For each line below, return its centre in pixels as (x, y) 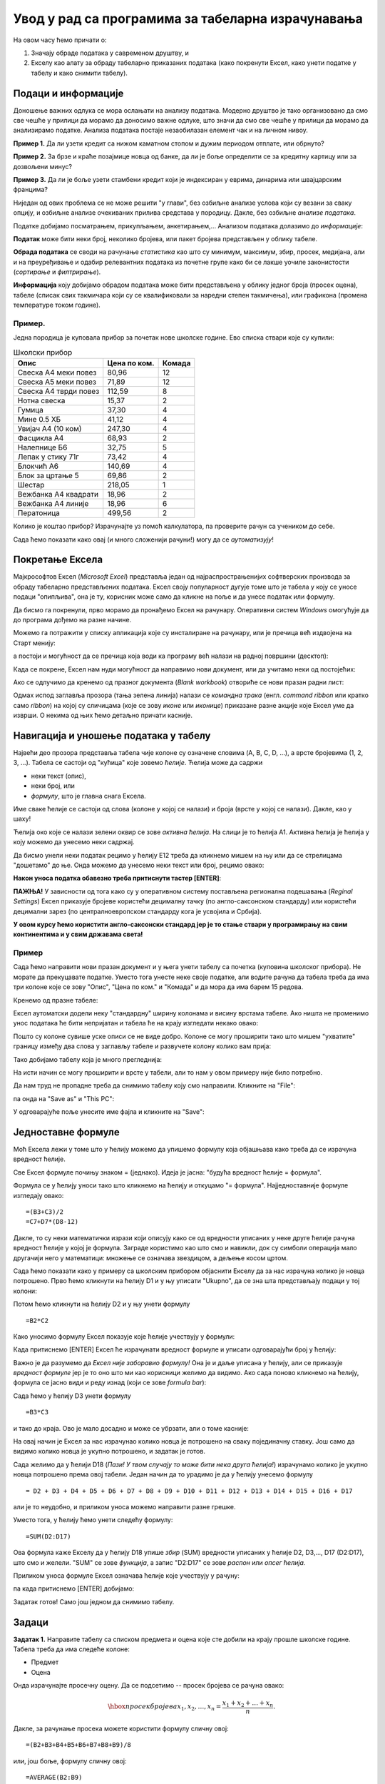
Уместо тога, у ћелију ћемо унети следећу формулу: (93, 1520)
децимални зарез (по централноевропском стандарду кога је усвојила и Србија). (137, 911)
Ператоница (39, 513)
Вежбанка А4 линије (53, 504)
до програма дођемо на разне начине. (72, 620)
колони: (25, 1291)
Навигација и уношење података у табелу (112, 735)
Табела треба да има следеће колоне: (71, 1649)
